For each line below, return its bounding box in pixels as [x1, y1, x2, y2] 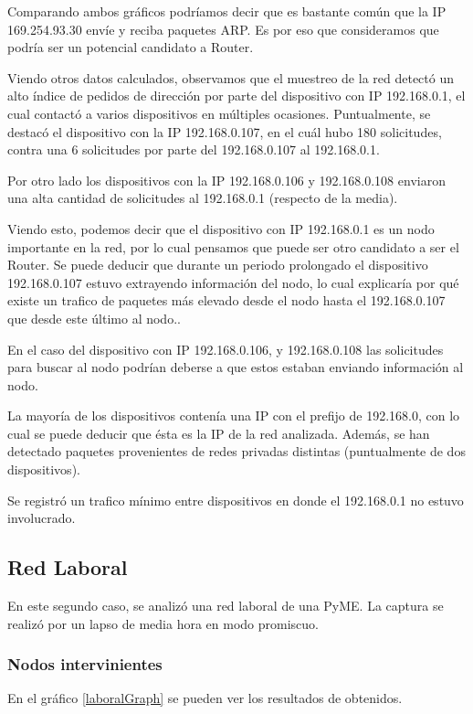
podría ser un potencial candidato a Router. [7, 37, 254, 57]
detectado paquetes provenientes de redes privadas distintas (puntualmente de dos [7, 442, 466, 461]
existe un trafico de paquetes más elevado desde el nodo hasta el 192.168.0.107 [7, 291, 446, 310]
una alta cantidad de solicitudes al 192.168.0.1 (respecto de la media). [7, 188, 398, 208]
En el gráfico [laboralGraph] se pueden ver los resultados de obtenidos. [7, 688, 403, 708]
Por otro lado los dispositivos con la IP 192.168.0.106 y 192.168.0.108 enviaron [7, 170, 446, 189]
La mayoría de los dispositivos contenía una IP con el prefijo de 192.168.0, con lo [7, 406, 460, 425]
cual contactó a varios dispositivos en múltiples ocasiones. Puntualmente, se [7, 103, 431, 123]
